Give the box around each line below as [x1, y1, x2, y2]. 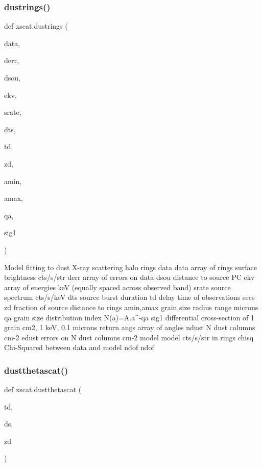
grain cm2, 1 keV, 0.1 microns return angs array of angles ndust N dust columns [4, 322, 255, 333]
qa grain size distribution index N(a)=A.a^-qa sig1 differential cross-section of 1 [4, 312, 254, 322]
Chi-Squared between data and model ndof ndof [4, 342, 154, 353]
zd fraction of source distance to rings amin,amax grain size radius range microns [4, 301, 258, 312]
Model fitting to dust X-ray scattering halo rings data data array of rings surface [4, 261, 257, 272]
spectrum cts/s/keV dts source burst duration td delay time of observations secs [4, 292, 255, 302]
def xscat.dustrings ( [4, 21, 68, 31]
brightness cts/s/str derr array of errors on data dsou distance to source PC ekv [4, 272, 255, 282]
